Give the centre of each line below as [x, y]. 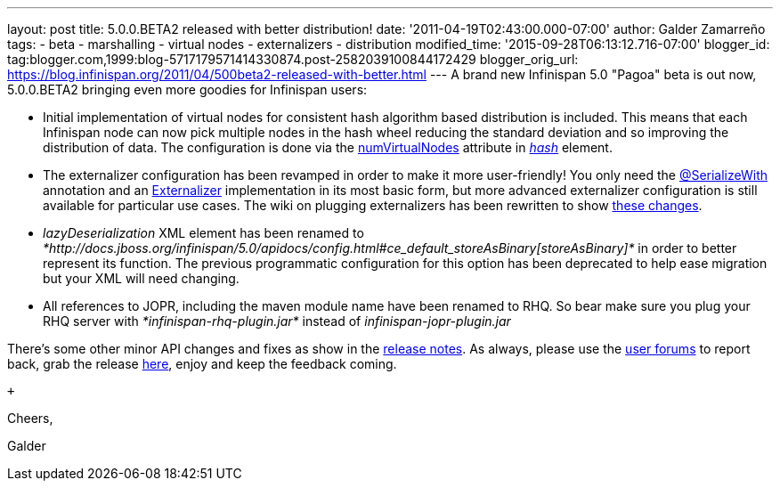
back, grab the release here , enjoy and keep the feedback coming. [202, 364]
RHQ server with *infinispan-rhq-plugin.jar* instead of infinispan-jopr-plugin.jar [277, 321]
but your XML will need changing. [141, 278]
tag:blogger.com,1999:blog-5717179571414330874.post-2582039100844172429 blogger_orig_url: [293, 59]
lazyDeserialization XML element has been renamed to [203, 233]
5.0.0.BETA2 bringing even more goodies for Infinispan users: [187, 89]
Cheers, [30, 418]
